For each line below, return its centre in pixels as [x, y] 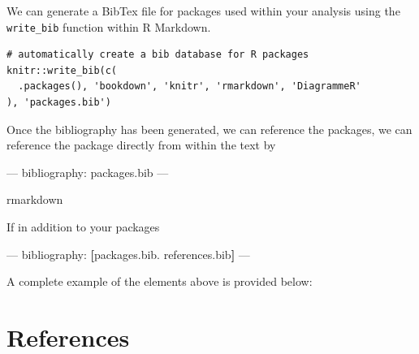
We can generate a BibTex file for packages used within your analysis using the [203, 11]
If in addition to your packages [83, 227]
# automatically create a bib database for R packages [158, 55]
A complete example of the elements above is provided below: [160, 281]
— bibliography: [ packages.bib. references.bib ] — [128, 254]
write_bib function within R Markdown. [109, 26]
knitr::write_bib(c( [62, 70]
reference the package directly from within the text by [141, 145]
